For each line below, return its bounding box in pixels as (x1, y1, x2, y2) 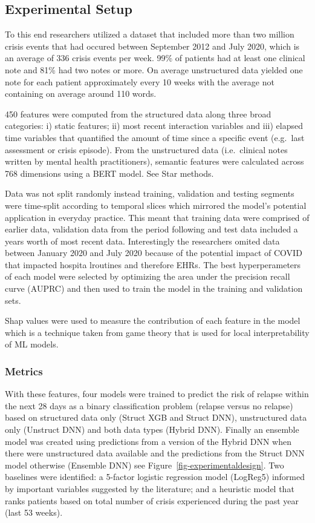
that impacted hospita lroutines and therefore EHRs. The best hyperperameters (5, 258, 301, 271)
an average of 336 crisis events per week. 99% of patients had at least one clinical (5, 51, 305, 64)
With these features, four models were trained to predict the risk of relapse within (5, 387, 309, 400)
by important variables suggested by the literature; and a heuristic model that (5, 482, 294, 495)
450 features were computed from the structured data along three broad (5, 107, 271, 120)
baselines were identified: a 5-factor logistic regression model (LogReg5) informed (5, 470, 305, 483)
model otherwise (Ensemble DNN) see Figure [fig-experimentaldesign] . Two (5, 458, 284, 471)
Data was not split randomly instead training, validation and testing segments (5, 187, 294, 200)
